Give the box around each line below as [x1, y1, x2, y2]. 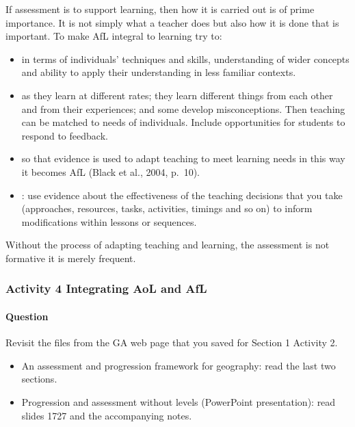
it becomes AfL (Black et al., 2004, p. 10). [21, 164, 200, 179]
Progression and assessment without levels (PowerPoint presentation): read [21, 394, 336, 409]
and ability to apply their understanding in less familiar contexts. [21, 65, 296, 79]
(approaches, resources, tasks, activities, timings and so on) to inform [21, 201, 313, 216]
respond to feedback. [21, 128, 108, 142]
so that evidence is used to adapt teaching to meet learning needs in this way [21, 151, 345, 166]
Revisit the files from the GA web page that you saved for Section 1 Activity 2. [5, 335, 338, 350]
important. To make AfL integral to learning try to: [5, 29, 222, 43]
